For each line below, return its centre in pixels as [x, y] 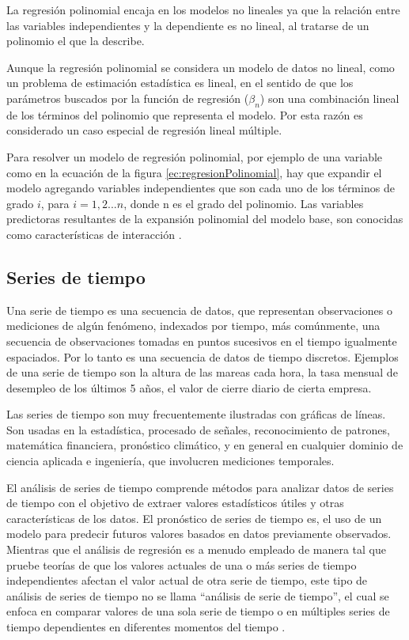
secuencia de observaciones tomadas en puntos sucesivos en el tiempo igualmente [202, 341]
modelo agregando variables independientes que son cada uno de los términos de [201, 188]
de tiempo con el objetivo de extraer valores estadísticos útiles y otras [175, 503]
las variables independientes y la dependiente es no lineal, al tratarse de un [188, 25]
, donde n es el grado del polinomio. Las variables [244, 203]
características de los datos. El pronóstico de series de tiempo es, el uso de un [194, 518]
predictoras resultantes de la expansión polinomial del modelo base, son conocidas [205, 219]
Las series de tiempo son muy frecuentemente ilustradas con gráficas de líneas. [196, 414]
